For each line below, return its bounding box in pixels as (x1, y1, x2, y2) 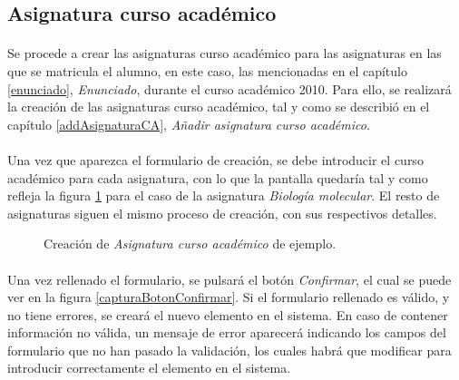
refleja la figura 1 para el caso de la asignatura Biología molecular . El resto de (7, 186, 440, 205)
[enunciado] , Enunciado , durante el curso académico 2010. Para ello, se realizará (7, 79, 452, 98)
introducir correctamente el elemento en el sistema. (7, 358, 291, 377)
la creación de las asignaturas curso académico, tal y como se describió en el (7, 97, 430, 116)
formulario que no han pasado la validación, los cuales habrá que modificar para (7, 340, 452, 359)
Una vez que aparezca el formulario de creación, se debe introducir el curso (7, 150, 424, 169)
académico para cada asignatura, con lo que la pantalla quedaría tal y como (7, 168, 428, 187)
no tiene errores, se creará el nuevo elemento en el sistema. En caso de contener (7, 305, 448, 324)
